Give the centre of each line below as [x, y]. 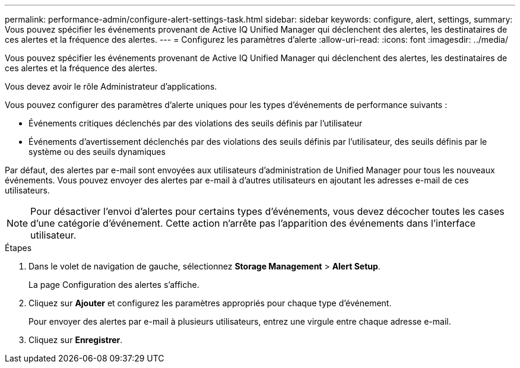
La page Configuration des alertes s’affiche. [114, 285]
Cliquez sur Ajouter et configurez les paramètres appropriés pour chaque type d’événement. [210, 303]
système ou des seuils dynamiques [97, 152]
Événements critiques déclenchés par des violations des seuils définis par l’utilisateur [196, 123]
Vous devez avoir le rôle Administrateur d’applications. [111, 86]
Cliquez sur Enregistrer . [76, 340]
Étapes [18, 248]
